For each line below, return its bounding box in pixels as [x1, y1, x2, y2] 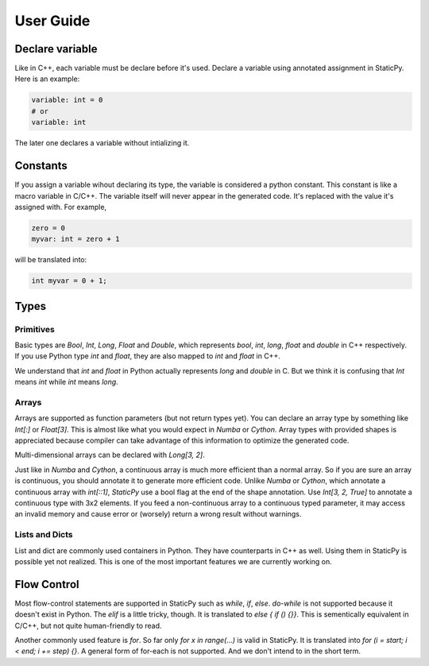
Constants [14, 159, 68, 172]
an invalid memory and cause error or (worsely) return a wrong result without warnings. [14, 509, 302, 519]
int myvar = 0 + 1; [31, 277, 107, 285]
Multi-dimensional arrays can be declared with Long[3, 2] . [14, 450, 206, 460]
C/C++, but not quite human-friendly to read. [14, 621, 162, 630]
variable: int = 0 [31, 95, 103, 105]
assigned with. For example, [14, 202, 107, 211]
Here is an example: [14, 74, 80, 83]
